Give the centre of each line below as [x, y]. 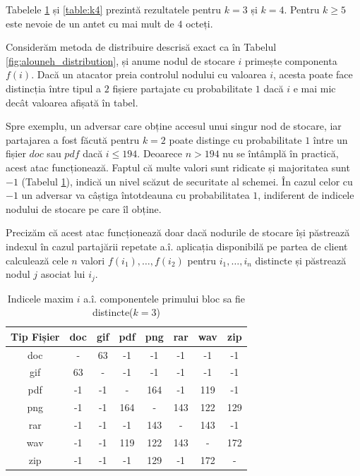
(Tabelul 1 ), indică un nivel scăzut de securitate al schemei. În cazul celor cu [187, 181]
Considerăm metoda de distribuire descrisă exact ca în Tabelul [141, 47]
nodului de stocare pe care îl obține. [84, 208]
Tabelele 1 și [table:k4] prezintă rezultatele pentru [114, 9]
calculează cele [37, 260]
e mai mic [314, 88]
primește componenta [291, 60]
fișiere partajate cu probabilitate [182, 88]
